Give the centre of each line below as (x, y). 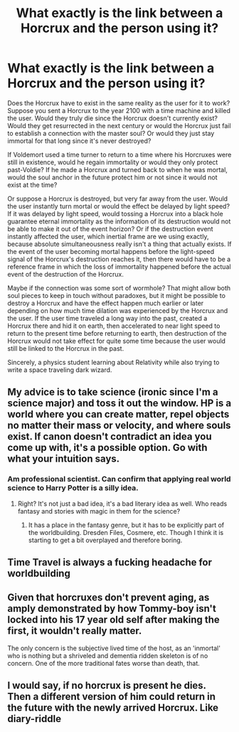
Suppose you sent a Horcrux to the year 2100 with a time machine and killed (119, 110)
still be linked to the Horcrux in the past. (66, 348)
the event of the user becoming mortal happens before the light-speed (111, 251)
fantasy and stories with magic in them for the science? (99, 511)
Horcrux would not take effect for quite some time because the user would (117, 341)
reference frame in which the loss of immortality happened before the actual (119, 266)
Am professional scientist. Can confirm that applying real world (119, 479)
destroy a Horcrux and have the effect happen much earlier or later (106, 303)
